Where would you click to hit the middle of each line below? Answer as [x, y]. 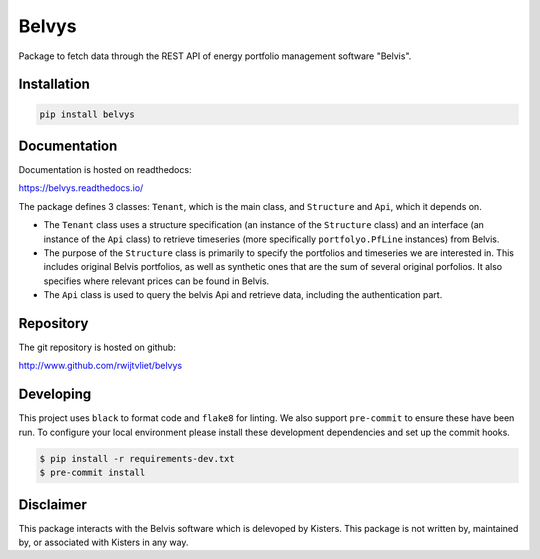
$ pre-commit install [92, 473]
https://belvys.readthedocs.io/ [81, 188]
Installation [54, 84]
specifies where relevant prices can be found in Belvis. [156, 281]
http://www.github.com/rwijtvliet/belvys [100, 366]
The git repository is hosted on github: [97, 347]
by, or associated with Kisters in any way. [103, 542]
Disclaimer [52, 504]
